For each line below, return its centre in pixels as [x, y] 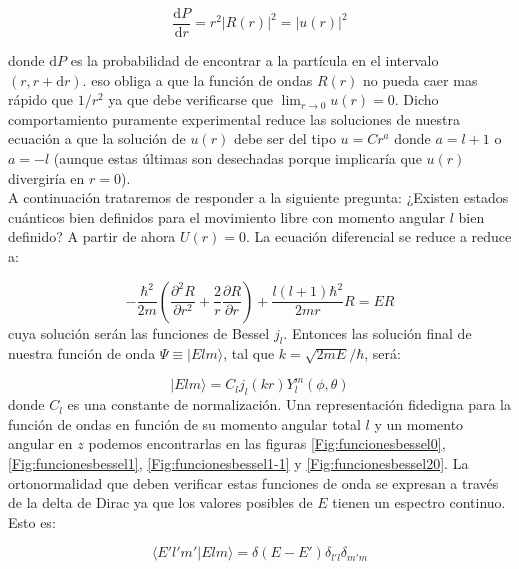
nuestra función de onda [82, 353]
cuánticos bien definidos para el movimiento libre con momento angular [226, 216]
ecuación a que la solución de [97, 138]
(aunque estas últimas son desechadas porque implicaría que [237, 158]
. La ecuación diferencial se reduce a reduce [379, 236]
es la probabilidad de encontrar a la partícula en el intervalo [254, 60]
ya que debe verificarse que [190, 99]
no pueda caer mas [420, 79]
